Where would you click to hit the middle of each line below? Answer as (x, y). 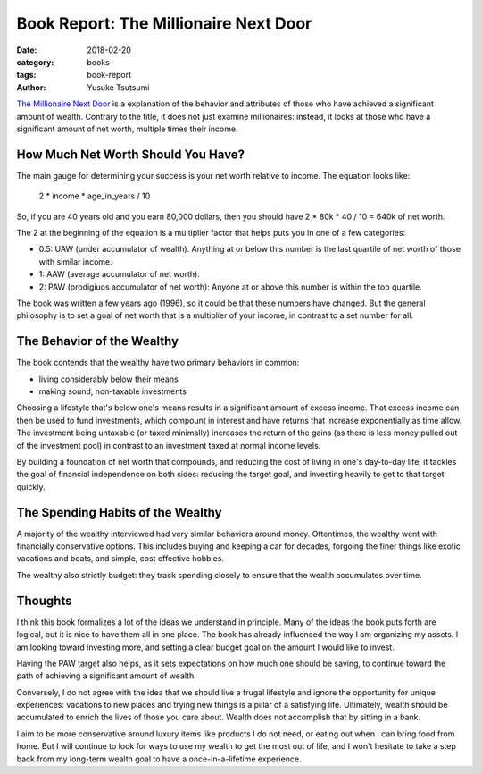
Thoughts (44, 600)
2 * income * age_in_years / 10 (95, 196)
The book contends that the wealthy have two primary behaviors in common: (158, 363)
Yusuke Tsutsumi (118, 87)
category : (35, 62)
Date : (27, 50)
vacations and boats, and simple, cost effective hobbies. (120, 559)
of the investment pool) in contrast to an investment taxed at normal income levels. (169, 445)
